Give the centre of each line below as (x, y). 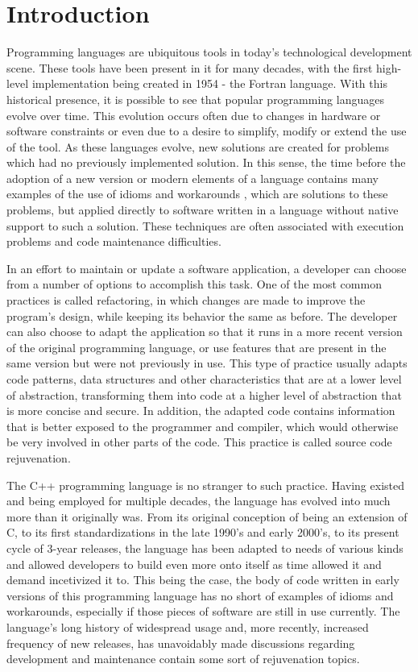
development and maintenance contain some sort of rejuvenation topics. (183, 659)
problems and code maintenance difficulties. (114, 241)
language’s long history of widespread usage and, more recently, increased (188, 626)
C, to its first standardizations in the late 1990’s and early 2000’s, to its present (203, 532)
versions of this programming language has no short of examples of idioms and (200, 595)
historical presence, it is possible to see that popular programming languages (195, 99)
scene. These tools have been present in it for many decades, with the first (190, 67)
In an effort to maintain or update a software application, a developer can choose (207, 268)
